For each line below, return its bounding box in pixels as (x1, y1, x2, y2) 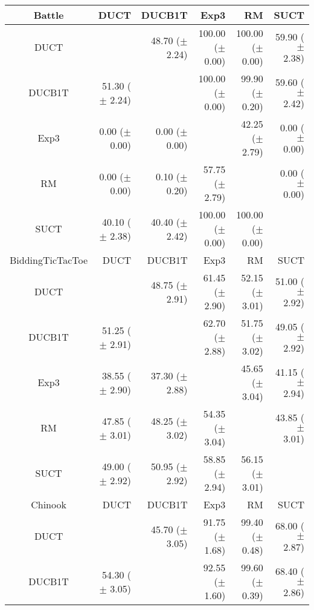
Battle (33, 8, 64, 22)
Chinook (31, 497, 66, 511)
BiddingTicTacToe (10, 253, 88, 267)
